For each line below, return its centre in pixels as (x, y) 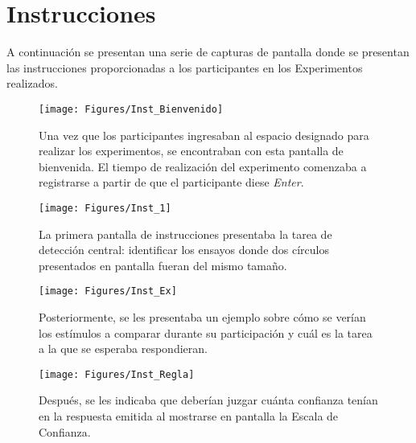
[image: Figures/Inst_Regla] (117, 374)
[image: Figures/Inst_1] (105, 208)
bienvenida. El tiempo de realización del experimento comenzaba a (203, 166)
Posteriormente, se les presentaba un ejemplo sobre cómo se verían (202, 317)
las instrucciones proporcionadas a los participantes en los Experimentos (185, 67)
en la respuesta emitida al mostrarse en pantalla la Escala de (189, 416)
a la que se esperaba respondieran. (123, 349)
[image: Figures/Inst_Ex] (108, 291)
